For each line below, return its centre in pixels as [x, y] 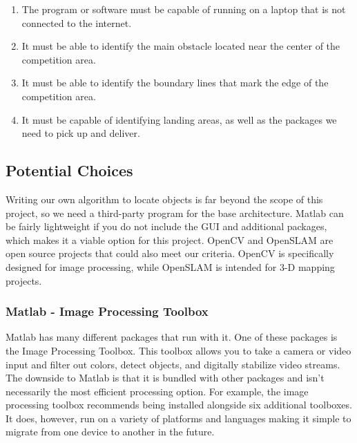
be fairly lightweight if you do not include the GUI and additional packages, [166, 226]
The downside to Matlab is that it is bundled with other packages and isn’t [165, 378]
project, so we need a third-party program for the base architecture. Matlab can [175, 213]
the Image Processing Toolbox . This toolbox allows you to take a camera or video [178, 350]
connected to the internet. [77, 22]
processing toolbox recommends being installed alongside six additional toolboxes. [179, 405]
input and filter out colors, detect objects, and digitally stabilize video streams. [173, 364]
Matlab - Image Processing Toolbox [107, 311]
